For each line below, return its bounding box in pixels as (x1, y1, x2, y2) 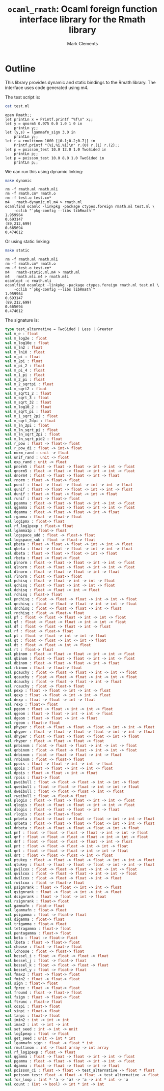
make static (5, 248, 29, 253)
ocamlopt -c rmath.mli (5, 279, 52, 283)
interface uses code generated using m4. (5, 85, 89, 91)
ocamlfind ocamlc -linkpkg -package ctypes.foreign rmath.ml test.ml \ (5, 204, 155, 209)
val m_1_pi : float (5, 373, 45, 377)
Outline (5, 63, 36, 74)
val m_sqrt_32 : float (5, 400, 52, 405)
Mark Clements (67, 40, 98, 46)
